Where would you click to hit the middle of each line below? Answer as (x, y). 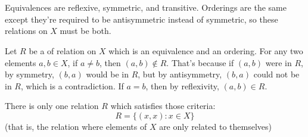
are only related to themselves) (215, 126)
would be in (107, 74)
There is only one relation (52, 106)
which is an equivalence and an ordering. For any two (206, 50)
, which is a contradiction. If (72, 85)
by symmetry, (29, 74)
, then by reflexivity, (182, 85)
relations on (26, 31)
